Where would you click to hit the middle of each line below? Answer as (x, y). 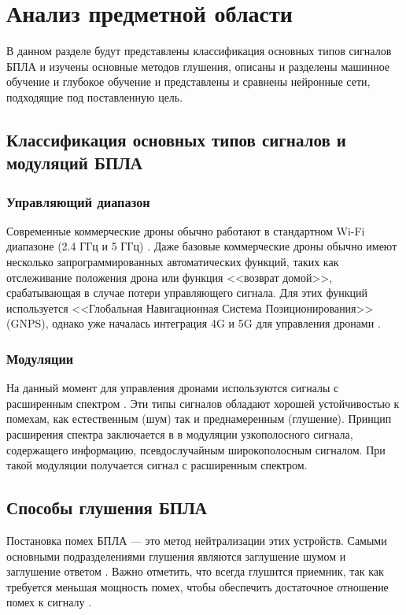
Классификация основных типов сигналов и (176, 139)
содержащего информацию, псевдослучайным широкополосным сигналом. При (196, 449)
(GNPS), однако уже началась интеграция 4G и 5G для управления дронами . (194, 323)
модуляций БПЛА (75, 163)
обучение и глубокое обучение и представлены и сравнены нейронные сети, (188, 82)
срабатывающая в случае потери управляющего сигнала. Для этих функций (187, 293)
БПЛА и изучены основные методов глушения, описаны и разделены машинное (198, 66)
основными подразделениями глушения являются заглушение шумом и (176, 556)
